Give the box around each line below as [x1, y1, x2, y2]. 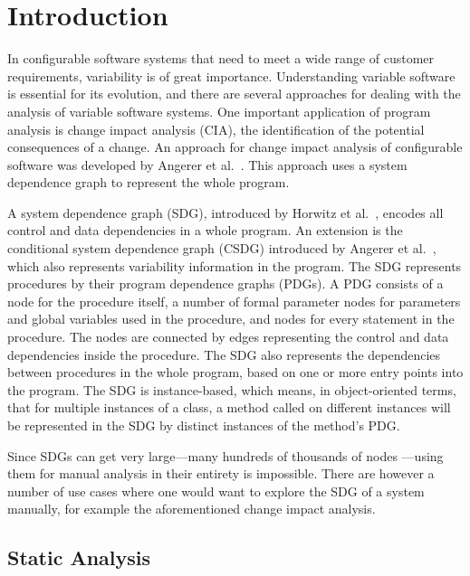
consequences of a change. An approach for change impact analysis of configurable [7, 137, 463, 156]
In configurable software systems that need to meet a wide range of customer [7, 49, 435, 68]
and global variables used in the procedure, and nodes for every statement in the [7, 309, 455, 328]
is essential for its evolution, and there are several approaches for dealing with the [7, 84, 461, 103]
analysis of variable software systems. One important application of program [7, 101, 431, 120]
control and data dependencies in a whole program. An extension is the [7, 221, 403, 240]
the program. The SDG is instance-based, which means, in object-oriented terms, [7, 380, 456, 399]
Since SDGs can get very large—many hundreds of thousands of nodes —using [7, 446, 444, 465]
